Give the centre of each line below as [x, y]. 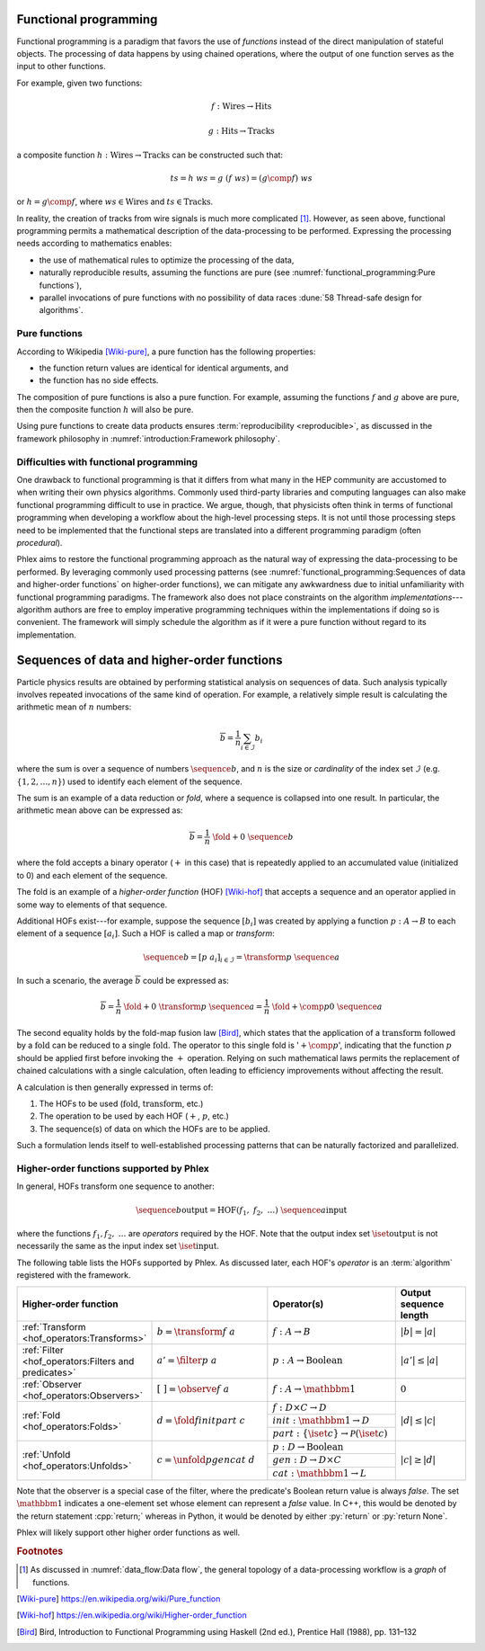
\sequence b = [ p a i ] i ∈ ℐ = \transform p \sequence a [242, 958]
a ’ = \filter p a [187, 1361]
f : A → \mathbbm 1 [314, 1389]
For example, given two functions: [79, 83]
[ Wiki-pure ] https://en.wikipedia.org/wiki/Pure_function [119, 1599]
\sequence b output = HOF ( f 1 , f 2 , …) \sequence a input [242, 1211]
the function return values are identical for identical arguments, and [164, 368]
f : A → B [292, 1332]
